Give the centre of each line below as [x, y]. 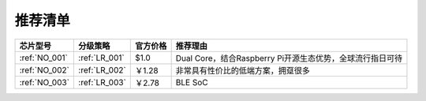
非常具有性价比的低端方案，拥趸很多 [243, 70]
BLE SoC [192, 82]
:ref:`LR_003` [102, 82]
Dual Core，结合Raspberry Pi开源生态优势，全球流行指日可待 [289, 58]
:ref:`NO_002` [45, 69]
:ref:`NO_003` [45, 82]
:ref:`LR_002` [102, 69]
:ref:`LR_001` [102, 58]
